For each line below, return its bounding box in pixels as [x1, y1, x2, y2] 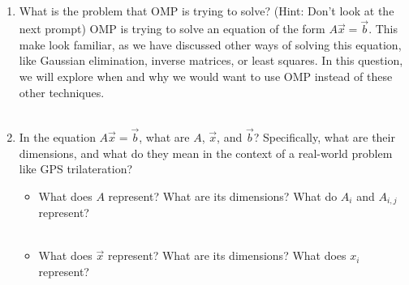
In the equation [19, 128, 96, 145]
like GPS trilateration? [19, 160, 133, 177]
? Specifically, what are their [253, 128, 395, 145]
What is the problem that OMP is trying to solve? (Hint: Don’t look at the [19, 2, 394, 19]
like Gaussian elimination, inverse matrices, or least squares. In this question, [19, 52, 403, 69]
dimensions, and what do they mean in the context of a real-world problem [19, 144, 393, 161]
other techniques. [19, 83, 105, 100]
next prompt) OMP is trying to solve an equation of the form [19, 20, 325, 37]
